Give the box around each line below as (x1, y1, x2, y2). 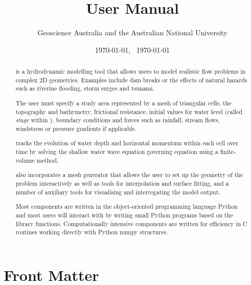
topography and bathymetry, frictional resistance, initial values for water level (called (15, 107, 243, 116)
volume (15, 156, 35, 164)
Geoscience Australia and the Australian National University (37, 27, 227, 38)
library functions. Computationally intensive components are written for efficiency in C (15, 219, 247, 228)
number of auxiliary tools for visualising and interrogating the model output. (15, 187, 220, 196)
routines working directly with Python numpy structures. (15, 228, 168, 236)
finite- (220, 147, 236, 156)
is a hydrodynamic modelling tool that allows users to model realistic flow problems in (15, 67, 246, 76)
